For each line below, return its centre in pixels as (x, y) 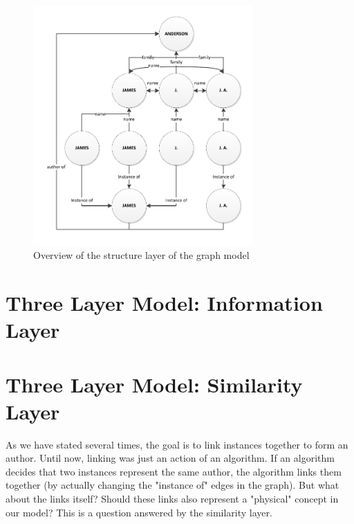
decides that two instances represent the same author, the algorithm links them (174, 471)
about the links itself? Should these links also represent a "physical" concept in (172, 498)
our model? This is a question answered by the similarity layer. (139, 512)
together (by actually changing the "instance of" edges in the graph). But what (173, 485)
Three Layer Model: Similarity (154, 384)
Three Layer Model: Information (164, 302)
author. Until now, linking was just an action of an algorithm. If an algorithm (170, 458)
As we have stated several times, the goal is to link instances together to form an (177, 444)
